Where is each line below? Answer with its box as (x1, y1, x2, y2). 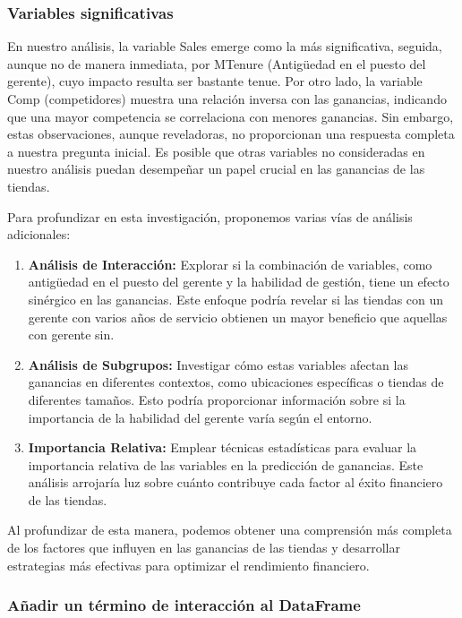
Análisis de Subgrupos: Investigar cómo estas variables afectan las (28, 355, 408, 373)
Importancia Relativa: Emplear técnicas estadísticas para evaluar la (28, 438, 417, 457)
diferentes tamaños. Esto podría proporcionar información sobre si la (28, 390, 406, 408)
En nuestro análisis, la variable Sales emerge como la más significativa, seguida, (7, 37, 442, 56)
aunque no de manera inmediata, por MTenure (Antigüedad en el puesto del (7, 54, 426, 73)
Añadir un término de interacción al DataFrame (7, 594, 361, 616)
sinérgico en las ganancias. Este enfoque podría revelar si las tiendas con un (28, 289, 444, 308)
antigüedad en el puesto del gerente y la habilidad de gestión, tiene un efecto (28, 272, 449, 291)
